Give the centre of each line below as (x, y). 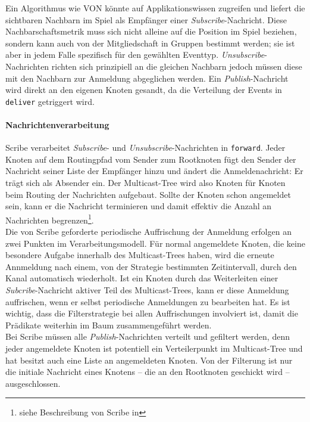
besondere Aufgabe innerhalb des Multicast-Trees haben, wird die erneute (140, 255)
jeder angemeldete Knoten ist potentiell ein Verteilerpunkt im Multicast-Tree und (154, 348)
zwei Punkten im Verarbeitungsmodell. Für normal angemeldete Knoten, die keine (155, 243)
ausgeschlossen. (33, 383)
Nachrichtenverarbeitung (57, 125)
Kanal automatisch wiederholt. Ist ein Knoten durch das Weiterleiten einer (142, 278)
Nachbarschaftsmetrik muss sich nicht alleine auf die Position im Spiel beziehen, (151, 31)
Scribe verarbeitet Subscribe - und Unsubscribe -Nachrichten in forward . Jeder (145, 148)
